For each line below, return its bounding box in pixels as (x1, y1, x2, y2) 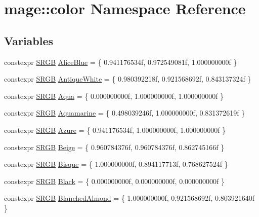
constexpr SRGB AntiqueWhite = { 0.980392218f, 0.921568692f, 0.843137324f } (4, 74, 251, 84)
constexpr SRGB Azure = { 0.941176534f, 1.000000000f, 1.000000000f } (4, 124, 226, 135)
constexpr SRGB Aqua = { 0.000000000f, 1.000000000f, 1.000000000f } (4, 90, 224, 101)
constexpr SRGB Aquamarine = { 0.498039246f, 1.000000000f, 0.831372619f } (4, 107, 245, 118)
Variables (4, 32, 54, 48)
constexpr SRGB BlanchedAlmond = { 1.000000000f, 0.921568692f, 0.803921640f (4, 193, 255, 203)
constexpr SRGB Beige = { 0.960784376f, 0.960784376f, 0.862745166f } (4, 141, 225, 152)
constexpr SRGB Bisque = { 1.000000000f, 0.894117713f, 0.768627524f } (4, 159, 228, 169)
